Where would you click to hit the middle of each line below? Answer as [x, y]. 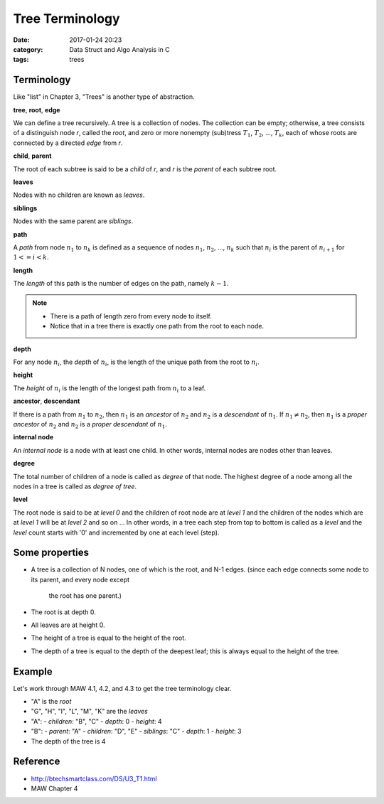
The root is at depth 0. [63, 612]
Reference [37, 762]
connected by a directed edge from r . [68, 143]
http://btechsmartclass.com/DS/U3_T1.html [94, 778]
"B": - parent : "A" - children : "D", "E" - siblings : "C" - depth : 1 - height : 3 [136, 731]
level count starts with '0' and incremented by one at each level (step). [116, 532]
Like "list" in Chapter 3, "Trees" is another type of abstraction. [104, 97]
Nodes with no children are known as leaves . [79, 195]
